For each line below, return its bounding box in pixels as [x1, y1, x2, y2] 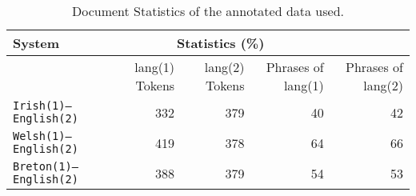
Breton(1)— [13, 160, 78, 173]
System [13, 34, 60, 52]
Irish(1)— [13, 99, 72, 112]
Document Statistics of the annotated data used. [71, 2, 345, 20]
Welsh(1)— [13, 130, 72, 142]
